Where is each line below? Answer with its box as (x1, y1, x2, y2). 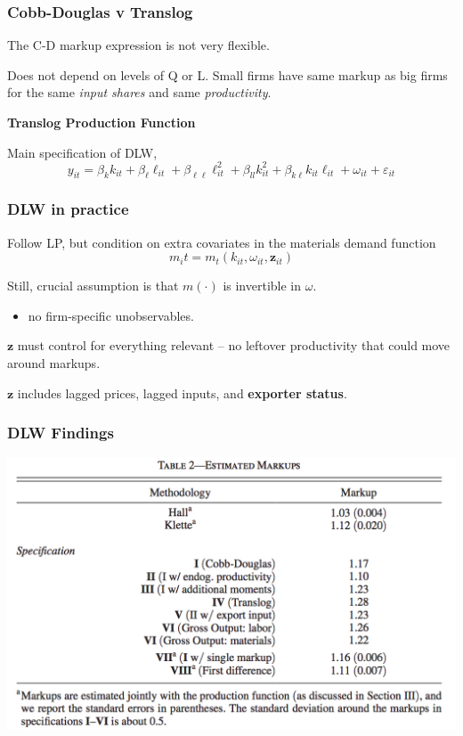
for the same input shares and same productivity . (7, 83, 272, 102)
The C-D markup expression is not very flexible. (7, 36, 270, 54)
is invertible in (223, 276, 302, 295)
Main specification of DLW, (7, 143, 158, 161)
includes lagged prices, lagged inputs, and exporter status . (17, 383, 347, 402)
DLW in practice (7, 198, 129, 220)
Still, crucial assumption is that (7, 276, 179, 295)
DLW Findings (7, 421, 114, 444)
